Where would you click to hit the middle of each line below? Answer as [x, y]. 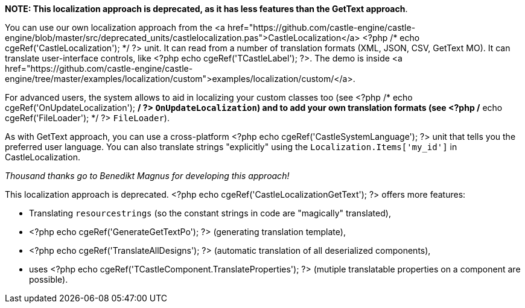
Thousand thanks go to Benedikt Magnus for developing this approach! [147, 176]
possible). [49, 279]
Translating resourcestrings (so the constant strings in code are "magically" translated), [210, 213]
